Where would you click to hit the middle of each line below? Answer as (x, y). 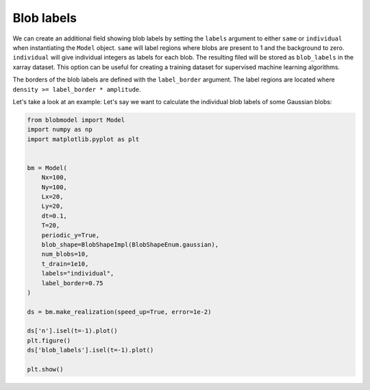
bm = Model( (47, 168)
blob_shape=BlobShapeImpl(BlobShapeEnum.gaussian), (130, 244)
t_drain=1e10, (65, 264)
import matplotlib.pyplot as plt (83, 139)
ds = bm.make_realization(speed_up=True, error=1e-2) (119, 312)
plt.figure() (49, 340)
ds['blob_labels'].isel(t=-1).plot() (90, 350)
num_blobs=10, (65, 254)
